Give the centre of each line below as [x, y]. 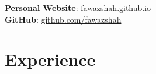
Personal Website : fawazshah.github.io [78, 8]
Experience [50, 59]
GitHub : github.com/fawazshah [63, 19]
